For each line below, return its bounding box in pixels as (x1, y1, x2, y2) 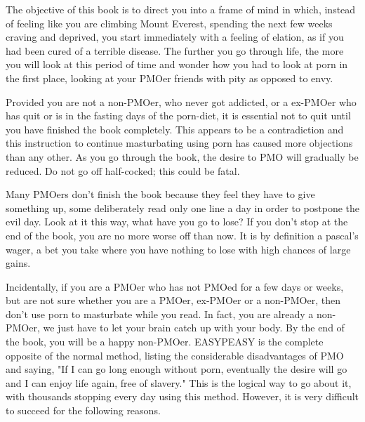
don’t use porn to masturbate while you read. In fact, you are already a (6, 306, 314, 321)
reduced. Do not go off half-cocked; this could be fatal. (6, 163, 240, 178)
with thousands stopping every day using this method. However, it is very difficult (6, 389, 359, 404)
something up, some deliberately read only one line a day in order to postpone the (6, 200, 360, 215)
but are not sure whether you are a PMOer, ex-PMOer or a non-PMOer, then (6, 293, 340, 308)
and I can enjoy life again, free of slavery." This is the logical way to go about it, (6, 375, 352, 390)
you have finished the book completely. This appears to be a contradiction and (6, 121, 344, 136)
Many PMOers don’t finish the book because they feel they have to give (6, 187, 315, 202)
